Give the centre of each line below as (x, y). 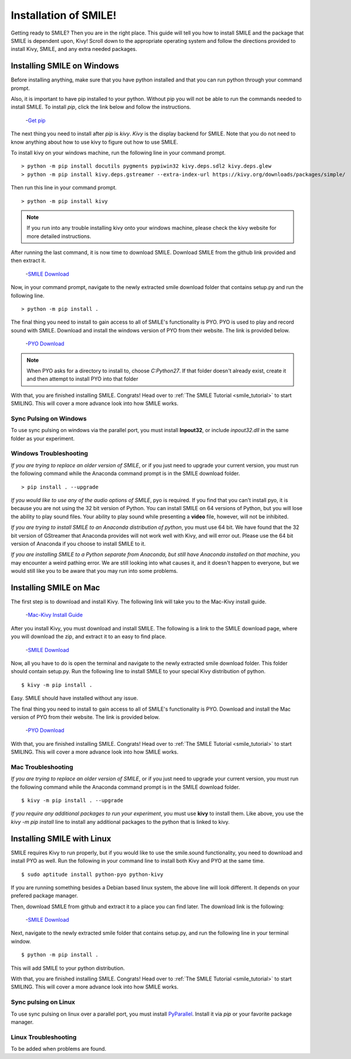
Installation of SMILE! (64, 15)
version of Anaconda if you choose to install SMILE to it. (78, 544)
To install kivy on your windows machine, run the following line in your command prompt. (118, 152)
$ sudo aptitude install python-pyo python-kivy (92, 874)
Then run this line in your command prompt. (64, 188)
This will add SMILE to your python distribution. (68, 968)
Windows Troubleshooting (49, 453)
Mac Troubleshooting (42, 767)
